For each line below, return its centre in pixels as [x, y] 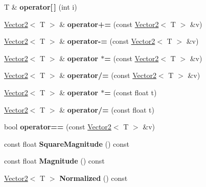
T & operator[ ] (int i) [41, 7]
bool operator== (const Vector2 [58, 127]
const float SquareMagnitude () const [67, 143]
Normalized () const [94, 178]
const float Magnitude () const [54, 161]
